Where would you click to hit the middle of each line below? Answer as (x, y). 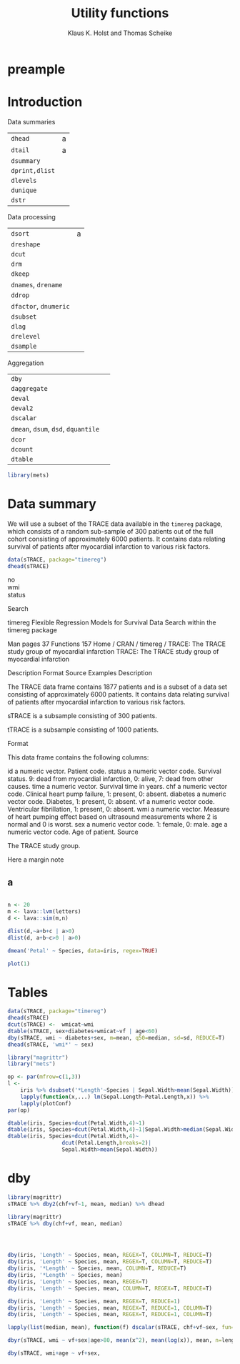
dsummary (26, 161)
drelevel (26, 336)
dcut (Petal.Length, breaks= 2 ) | (107, 1143)
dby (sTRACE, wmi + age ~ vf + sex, (54, 1353)
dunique (24, 190)
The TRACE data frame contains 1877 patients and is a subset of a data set (117, 687)
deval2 (22, 408)
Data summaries (31, 121)
